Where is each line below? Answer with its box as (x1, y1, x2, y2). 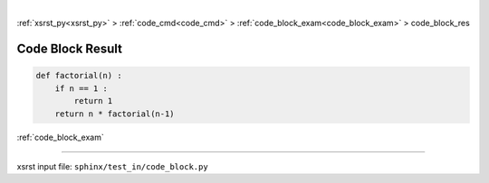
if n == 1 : (54, 83, 109, 94)
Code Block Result (16, 41, 122, 57)
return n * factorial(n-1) (54, 108, 176, 119)
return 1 (73, 96, 113, 106)
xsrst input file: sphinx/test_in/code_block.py (16, 160, 208, 171)
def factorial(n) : (35, 70, 122, 81)
